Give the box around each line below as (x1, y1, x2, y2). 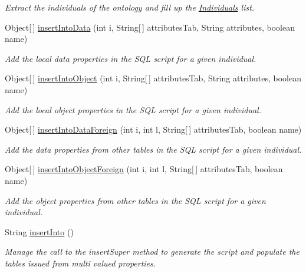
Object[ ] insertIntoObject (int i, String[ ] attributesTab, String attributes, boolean (5, 72, 301, 84)
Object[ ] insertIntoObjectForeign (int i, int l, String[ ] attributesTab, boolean (5, 163, 283, 175)
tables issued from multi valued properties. (5, 256, 156, 269)
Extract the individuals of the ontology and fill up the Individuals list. (5, 1, 255, 13)
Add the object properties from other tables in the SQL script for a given (5, 194, 266, 206)
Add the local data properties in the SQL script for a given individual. (5, 52, 256, 64)
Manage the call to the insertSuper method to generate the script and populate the (5, 245, 300, 258)
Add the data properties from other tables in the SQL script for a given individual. (5, 143, 302, 155)
